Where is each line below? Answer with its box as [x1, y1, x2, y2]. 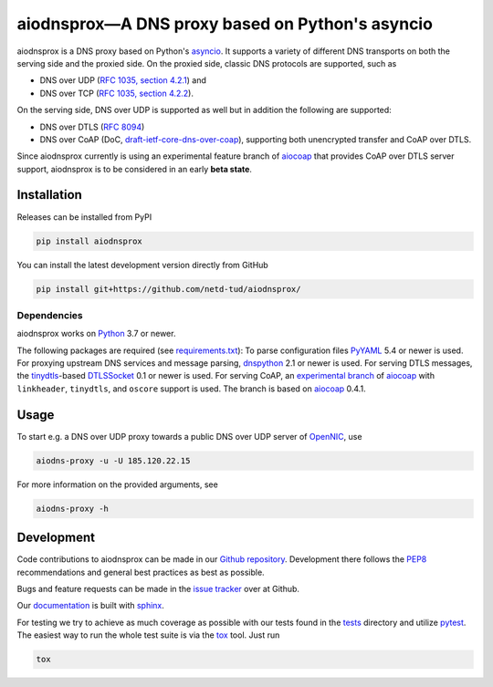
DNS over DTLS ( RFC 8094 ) [39, 121, 145, 132]
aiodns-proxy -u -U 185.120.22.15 [36, 455, 191, 465]
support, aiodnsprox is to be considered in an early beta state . [16, 163, 253, 174]
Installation [16, 187, 82, 203]
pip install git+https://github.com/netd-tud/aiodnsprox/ [36, 284, 301, 294]
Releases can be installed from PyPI [16, 211, 152, 223]
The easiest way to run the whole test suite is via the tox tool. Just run [16, 630, 280, 640]
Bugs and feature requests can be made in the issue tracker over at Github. [16, 583, 300, 594]
